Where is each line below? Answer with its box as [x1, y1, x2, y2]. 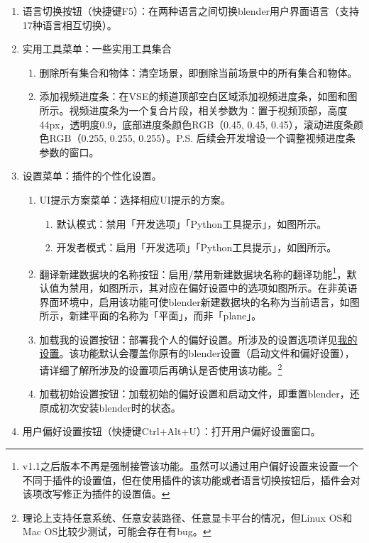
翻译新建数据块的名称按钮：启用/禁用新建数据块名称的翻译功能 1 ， [39, 264, 347, 281]
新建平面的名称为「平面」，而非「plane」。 [69, 308, 262, 323]
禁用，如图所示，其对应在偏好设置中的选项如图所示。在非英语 [69, 280, 358, 295]
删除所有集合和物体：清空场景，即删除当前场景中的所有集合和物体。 [39, 65, 358, 79]
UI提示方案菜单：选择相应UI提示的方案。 [39, 192, 231, 207]
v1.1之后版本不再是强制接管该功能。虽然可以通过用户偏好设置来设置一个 [22, 458, 359, 473]
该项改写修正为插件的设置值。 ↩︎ [22, 486, 170, 501]
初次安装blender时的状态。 [59, 400, 181, 415]
